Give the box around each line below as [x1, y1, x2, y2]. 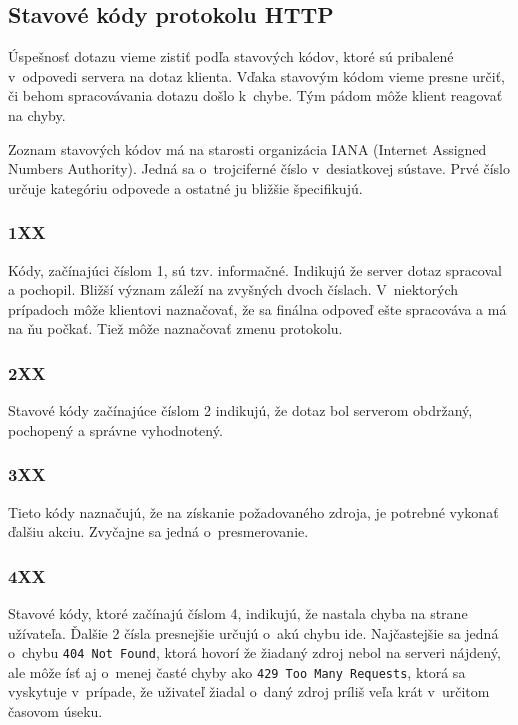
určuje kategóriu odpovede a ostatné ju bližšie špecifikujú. [8, 177, 363, 198]
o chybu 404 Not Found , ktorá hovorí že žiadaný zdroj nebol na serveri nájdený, [8, 642, 501, 663]
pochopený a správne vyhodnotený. [8, 419, 223, 440]
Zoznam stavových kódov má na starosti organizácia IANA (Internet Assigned [8, 138, 487, 159]
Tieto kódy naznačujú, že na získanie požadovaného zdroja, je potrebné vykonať [8, 501, 499, 522]
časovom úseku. [8, 701, 103, 722]
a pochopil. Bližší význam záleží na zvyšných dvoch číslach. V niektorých [8, 279, 459, 300]
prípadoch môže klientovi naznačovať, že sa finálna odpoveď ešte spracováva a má [8, 298, 507, 319]
